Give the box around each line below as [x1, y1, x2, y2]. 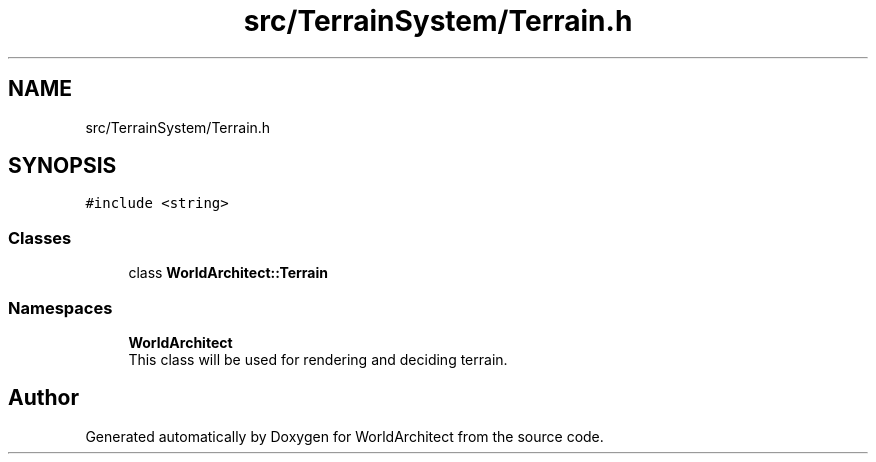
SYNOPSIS [8, 153, 117, 179]
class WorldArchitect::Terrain [128, 264, 328, 282]
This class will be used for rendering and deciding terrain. [128, 350, 508, 368]
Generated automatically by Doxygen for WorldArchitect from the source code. [85, 427, 604, 445]
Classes [8, 227, 72, 248]
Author [8, 385, 79, 411]
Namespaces [8, 297, 113, 318]
